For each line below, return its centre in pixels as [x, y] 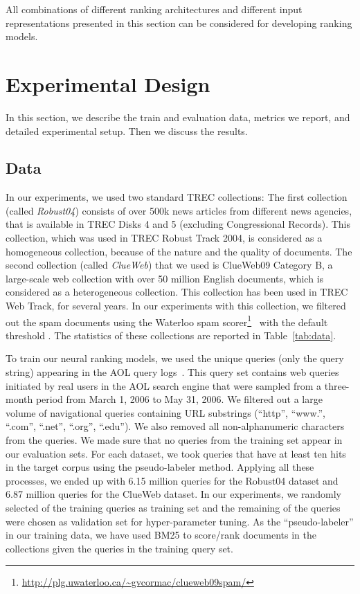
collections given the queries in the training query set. [119, 548]
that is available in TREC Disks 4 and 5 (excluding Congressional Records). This [178, 224]
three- [337, 385]
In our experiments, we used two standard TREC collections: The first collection [177, 197]
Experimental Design [108, 83]
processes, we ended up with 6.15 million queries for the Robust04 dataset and [172, 480]
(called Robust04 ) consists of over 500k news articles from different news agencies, [179, 210]
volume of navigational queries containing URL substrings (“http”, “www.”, [166, 412]
